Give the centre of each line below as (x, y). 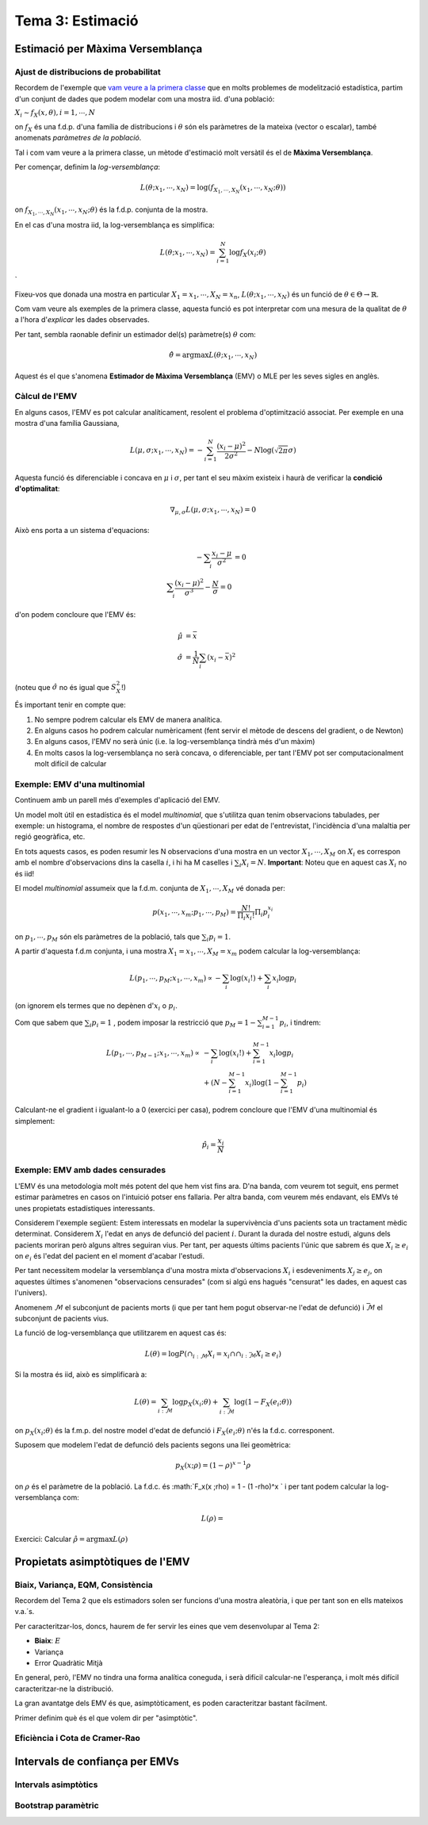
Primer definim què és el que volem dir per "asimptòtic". (106, 1718)
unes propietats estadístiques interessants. (85, 1208)
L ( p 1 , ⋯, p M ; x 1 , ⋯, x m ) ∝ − (175, 979)
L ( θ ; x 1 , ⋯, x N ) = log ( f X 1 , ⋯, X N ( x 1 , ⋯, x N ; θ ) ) (213, 189)
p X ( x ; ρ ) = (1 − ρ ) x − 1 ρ (213, 1466)
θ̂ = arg (182, 355)
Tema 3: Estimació (76, 21)
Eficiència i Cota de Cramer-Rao (77, 1739)
